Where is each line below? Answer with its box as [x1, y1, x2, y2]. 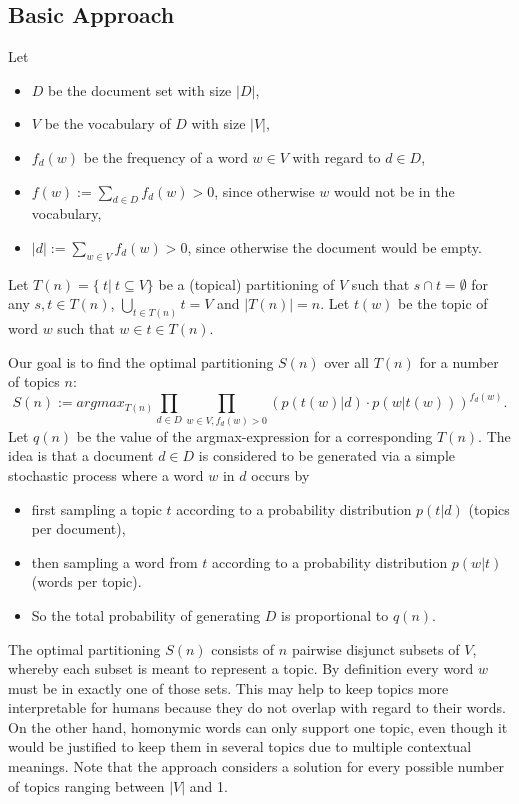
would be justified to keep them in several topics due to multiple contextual [8, 736, 472, 757]
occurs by [251, 464, 310, 485]
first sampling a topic [31, 498, 162, 519]
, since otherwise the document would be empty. [187, 236, 482, 257]
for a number [419, 351, 499, 372]
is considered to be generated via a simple [198, 445, 455, 466]
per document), [31, 518, 126, 539]
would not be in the [334, 180, 455, 201]
